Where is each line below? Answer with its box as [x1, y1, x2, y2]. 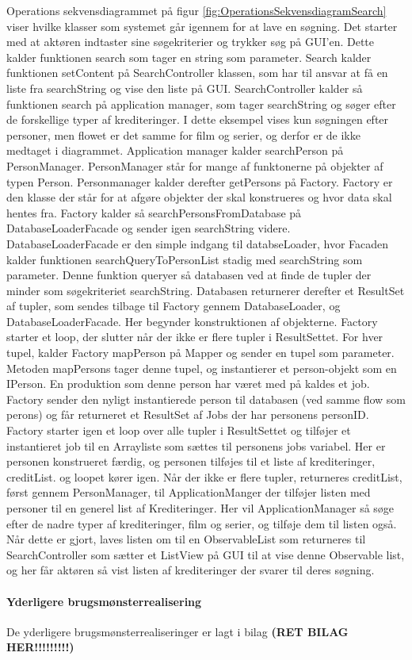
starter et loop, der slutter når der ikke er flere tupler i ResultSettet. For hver [6, 328, 383, 345]
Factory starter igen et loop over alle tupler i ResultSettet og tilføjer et [6, 422, 351, 439]
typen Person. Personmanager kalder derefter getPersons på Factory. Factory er [6, 173, 393, 190]
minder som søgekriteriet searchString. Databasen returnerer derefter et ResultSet [6, 282, 405, 298]
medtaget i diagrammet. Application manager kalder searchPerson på [6, 142, 344, 159]
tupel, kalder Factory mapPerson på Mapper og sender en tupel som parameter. [6, 344, 395, 361]
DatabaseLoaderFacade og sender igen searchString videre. [6, 220, 291, 236]
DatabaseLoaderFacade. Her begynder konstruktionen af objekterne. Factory [6, 313, 378, 329]
